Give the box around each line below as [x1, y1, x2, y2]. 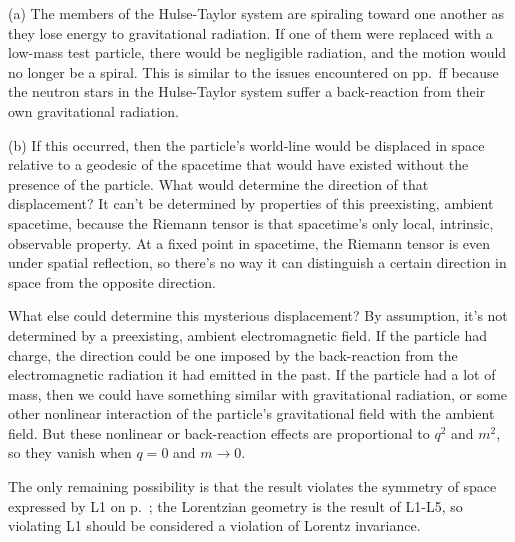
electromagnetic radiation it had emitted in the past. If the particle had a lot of [8, 364, 496, 385]
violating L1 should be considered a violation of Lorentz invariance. [8, 515, 421, 536]
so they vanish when [8, 442, 132, 463]
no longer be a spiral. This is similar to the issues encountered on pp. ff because [8, 61, 499, 82]
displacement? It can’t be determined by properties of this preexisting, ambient [8, 193, 494, 214]
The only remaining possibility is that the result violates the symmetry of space [8, 476, 497, 497]
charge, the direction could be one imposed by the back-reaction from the [8, 344, 458, 365]
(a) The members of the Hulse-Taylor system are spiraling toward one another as [8, 3, 505, 23]
